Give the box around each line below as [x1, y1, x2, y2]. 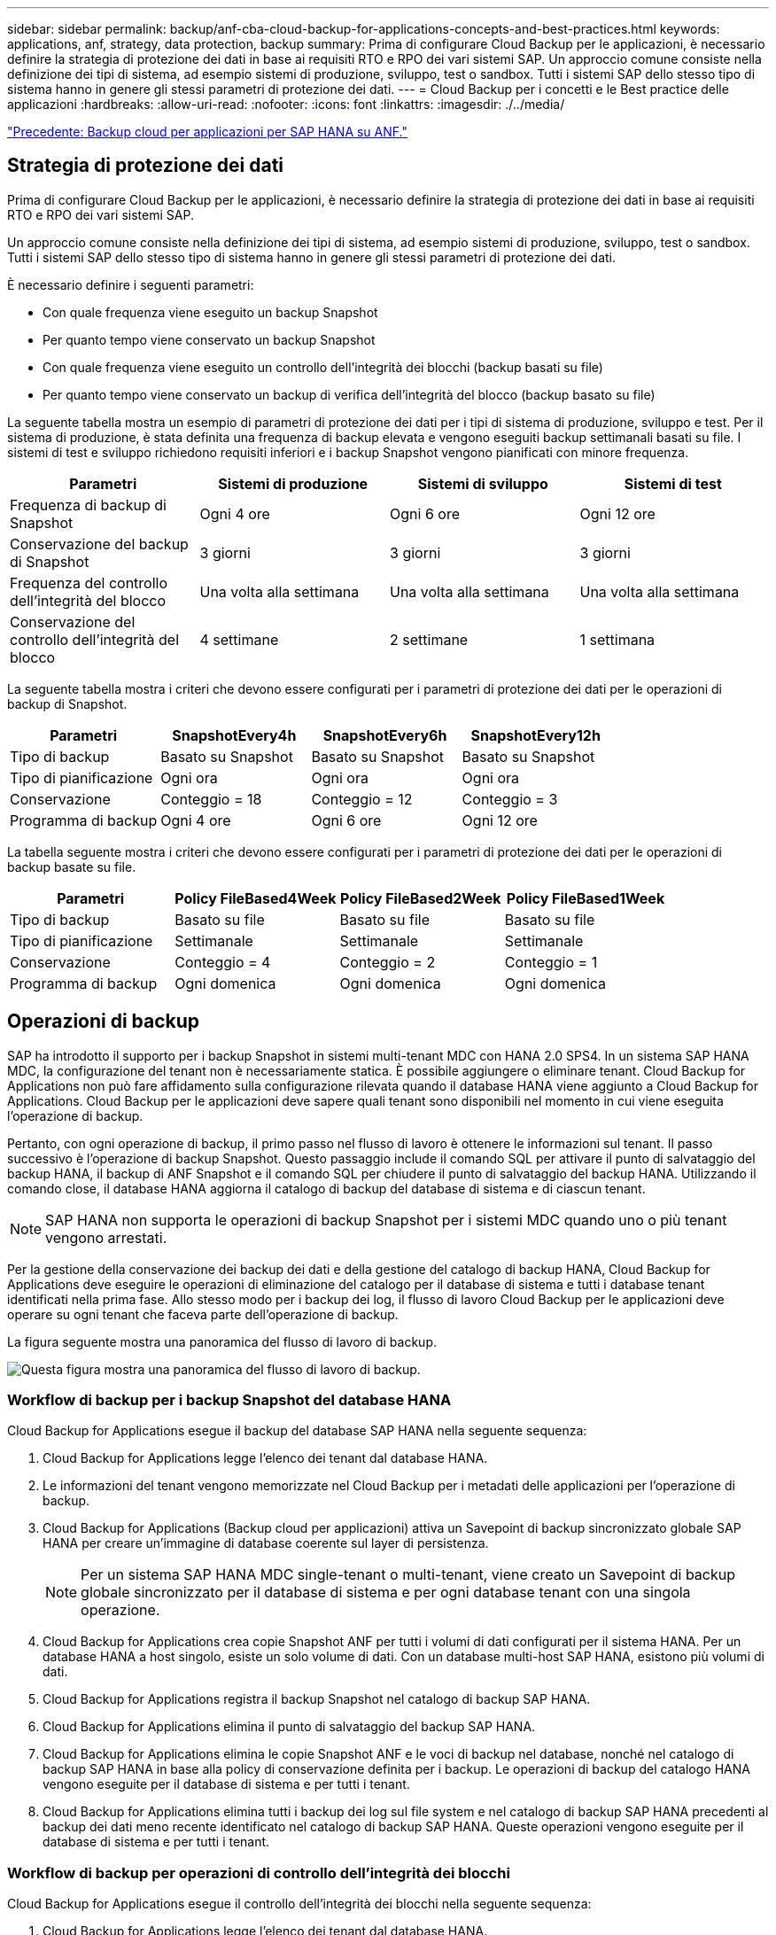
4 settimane [199, 630, 279, 649]
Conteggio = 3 [462, 789, 558, 808]
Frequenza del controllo [10, 573, 168, 592]
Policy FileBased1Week [506, 889, 665, 907]
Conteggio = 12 [311, 789, 413, 808]
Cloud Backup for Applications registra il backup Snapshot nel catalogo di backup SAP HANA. [43, 1691, 591, 1707]
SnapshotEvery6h [322, 726, 447, 744]
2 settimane [390, 630, 469, 649]
